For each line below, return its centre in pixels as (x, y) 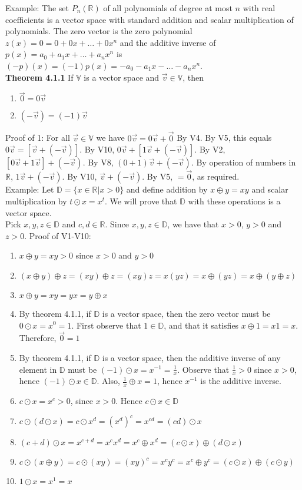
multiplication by (36, 201)
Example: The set (37, 8)
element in (38, 369)
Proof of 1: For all (38, 138)
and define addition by (167, 189)
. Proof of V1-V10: (58, 235)
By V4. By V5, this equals (224, 138)
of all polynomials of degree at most (168, 8)
